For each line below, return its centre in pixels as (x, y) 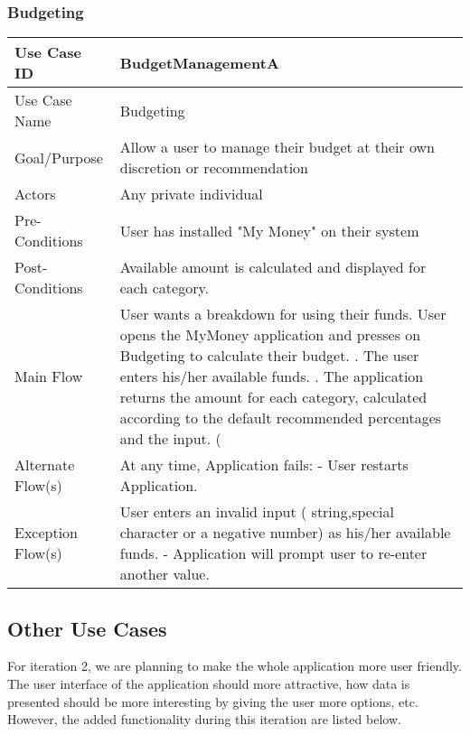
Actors (35, 194)
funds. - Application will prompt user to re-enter (273, 553)
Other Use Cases (87, 628)
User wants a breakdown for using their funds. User (283, 314)
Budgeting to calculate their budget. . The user (269, 356)
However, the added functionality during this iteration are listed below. (204, 719)
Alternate (45, 465)
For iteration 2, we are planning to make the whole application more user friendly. (235, 666)
